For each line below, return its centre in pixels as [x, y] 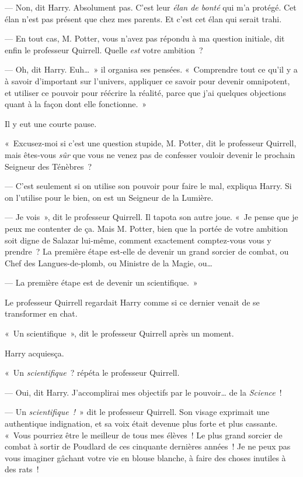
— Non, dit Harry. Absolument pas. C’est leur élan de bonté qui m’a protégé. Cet [151, 7]
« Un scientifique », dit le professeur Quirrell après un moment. [119, 333]
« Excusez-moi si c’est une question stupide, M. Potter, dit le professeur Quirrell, [151, 143]
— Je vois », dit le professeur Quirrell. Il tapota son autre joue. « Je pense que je [151, 217]
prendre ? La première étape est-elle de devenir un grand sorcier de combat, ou [147, 251]
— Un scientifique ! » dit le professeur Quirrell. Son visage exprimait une [137, 412]
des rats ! [22, 469]
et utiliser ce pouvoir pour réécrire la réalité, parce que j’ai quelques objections [145, 92]
